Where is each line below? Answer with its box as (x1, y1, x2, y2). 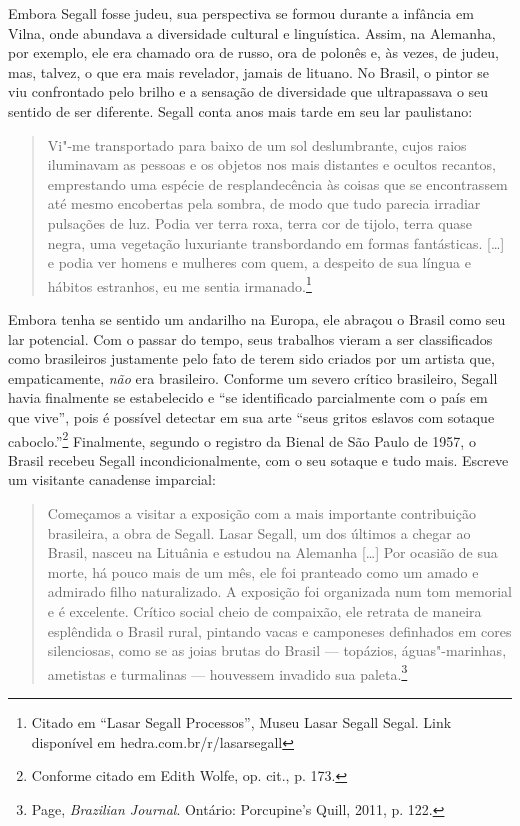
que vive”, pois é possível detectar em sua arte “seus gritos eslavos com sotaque (8, 406, 495, 427)
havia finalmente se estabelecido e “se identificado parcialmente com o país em (8, 387, 488, 408)
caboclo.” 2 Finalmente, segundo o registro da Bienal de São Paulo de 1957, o (8, 427, 476, 451)
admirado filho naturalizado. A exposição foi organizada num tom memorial (47, 581, 513, 602)
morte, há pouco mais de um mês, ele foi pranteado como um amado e (47, 561, 479, 582)
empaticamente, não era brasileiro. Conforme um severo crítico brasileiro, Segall (8, 367, 498, 388)
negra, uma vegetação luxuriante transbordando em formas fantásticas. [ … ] (47, 232, 505, 253)
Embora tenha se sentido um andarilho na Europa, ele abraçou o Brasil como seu (8, 308, 506, 329)
